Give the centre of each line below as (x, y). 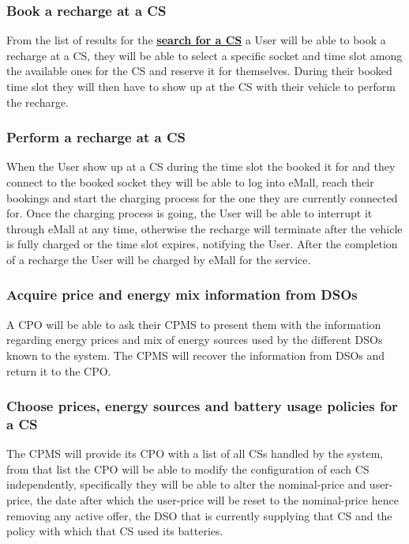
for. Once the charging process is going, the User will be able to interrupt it (189, 213)
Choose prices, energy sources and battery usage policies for (202, 406)
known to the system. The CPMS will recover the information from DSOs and (196, 355)
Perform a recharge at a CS (96, 137)
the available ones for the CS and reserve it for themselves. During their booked (199, 71)
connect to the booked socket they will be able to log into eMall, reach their (190, 182)
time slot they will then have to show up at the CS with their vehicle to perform (201, 86)
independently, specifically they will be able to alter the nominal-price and (186, 484)
